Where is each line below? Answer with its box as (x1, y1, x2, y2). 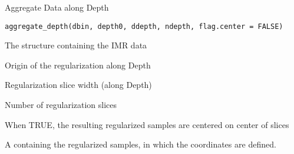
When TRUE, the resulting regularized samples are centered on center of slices (5, 118, 289, 130)
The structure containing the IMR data (5, 39, 147, 51)
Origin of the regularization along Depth (5, 58, 151, 71)
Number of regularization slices (5, 99, 117, 111)
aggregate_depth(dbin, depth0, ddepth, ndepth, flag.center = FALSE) (5, 22, 283, 31)
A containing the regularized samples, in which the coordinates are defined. (5, 138, 276, 150)
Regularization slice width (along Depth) (5, 78, 152, 91)
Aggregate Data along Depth (5, 1, 109, 13)
